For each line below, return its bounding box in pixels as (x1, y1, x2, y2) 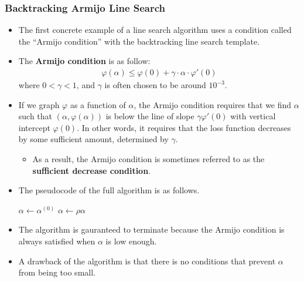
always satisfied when (18, 234, 95, 247)
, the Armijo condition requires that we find (134, 98, 292, 110)
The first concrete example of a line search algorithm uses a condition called (18, 23, 292, 36)
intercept (18, 121, 50, 133)
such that (18, 110, 53, 122)
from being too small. (18, 266, 95, 278)
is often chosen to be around (104, 79, 206, 91)
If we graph (18, 98, 60, 110)
